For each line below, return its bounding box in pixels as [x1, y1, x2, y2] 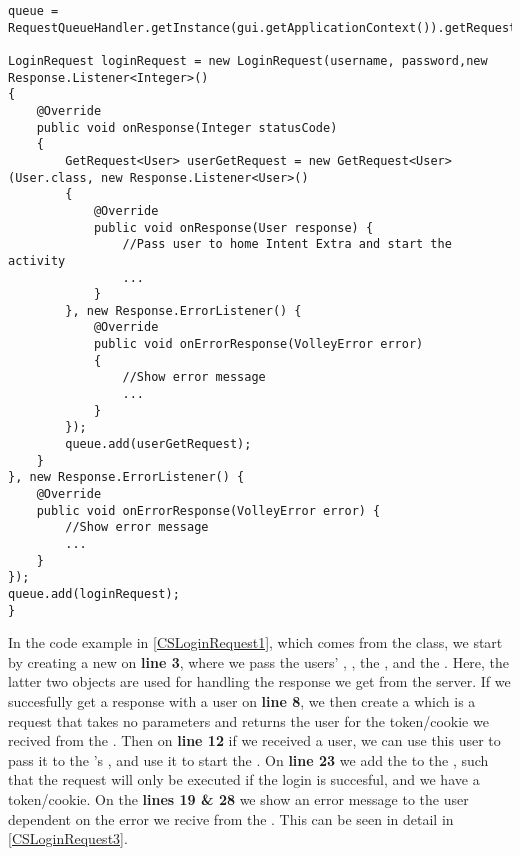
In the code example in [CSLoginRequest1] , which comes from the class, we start [8, 632, 503, 653]
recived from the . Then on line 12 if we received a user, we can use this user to [8, 730, 501, 751]
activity [8, 253, 66, 268]
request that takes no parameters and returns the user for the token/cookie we [8, 710, 489, 731]
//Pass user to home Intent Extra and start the [122, 237, 452, 252]
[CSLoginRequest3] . [8, 828, 128, 849]
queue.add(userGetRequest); [65, 437, 252, 452]
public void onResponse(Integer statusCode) [36, 120, 338, 135]
